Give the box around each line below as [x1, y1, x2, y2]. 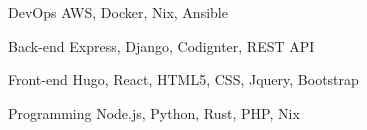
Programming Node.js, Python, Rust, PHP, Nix [8, 102, 300, 123]
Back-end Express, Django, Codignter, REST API [8, 35, 315, 56]
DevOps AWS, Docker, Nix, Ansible [8, 2, 228, 22]
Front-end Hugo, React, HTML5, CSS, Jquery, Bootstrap [8, 69, 359, 90]
